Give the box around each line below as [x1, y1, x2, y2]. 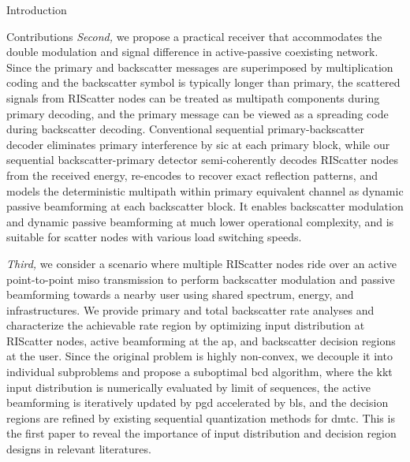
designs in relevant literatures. [6, 441, 151, 457]
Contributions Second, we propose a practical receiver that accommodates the [6, 28, 382, 44]
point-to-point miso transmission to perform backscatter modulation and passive [6, 270, 395, 287]
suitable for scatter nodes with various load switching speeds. [6, 229, 302, 245]
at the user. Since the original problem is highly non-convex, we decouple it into [6, 348, 393, 364]
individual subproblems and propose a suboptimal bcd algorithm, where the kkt [6, 363, 393, 380]
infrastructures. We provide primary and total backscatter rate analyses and [6, 301, 375, 318]
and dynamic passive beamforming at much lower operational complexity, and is [6, 213, 394, 229]
